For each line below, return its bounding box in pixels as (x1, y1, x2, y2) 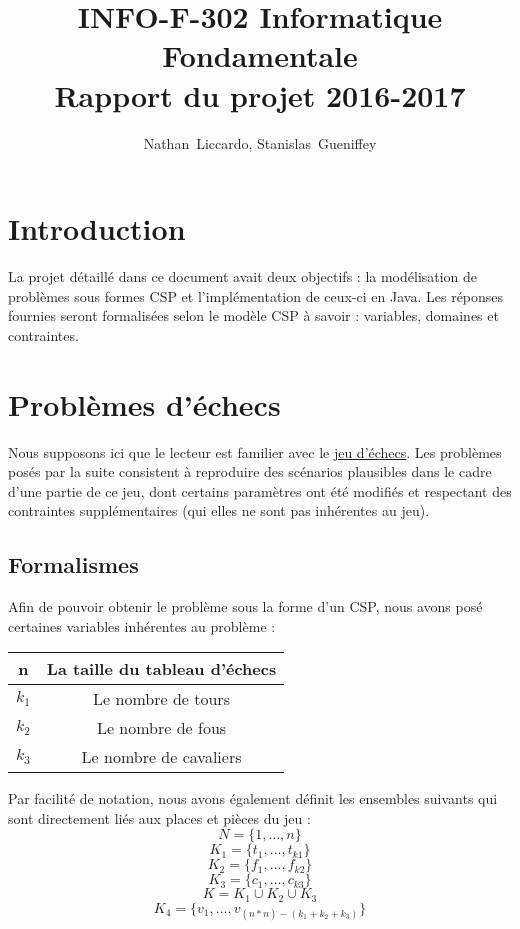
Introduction (8, 208, 186, 249)
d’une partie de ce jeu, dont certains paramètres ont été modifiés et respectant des (8, 480, 512, 501)
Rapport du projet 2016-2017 (54, 74, 466, 115)
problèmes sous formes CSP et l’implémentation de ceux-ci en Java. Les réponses (8, 285, 504, 306)
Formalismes (8, 549, 139, 580)
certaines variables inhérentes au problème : (8, 615, 276, 636)
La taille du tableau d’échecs (46, 657, 277, 681)
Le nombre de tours (93, 687, 230, 711)
